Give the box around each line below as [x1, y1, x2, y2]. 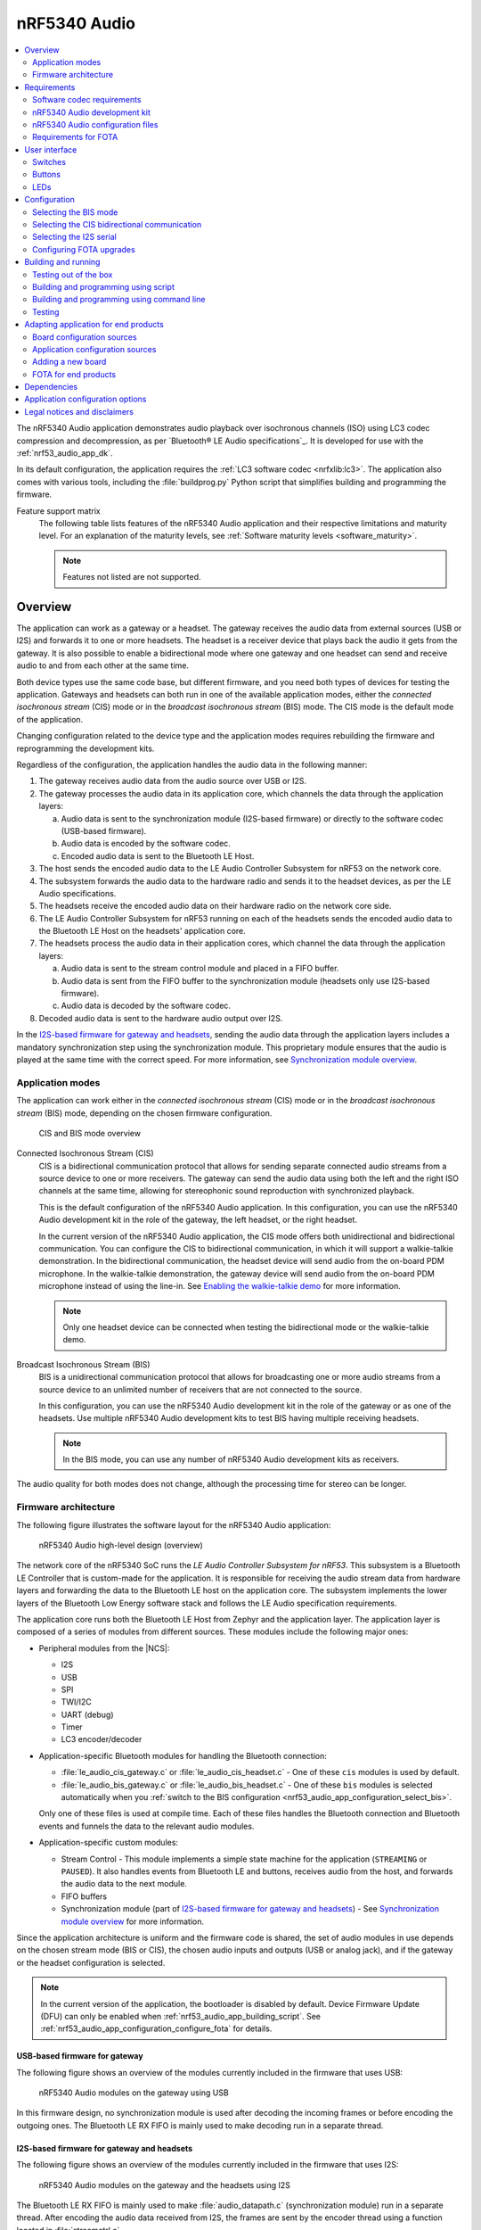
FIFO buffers [61, 1891, 108, 1902]
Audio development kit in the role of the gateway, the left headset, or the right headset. [38, 1214, 358, 1226]
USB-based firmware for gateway [16, 2051, 143, 2061]
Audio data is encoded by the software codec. [61, 838, 231, 849]
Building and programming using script [32, 281, 175, 292]
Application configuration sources [32, 343, 157, 354]
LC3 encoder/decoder [61, 1734, 143, 1745]
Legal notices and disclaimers [24, 406, 134, 417]
